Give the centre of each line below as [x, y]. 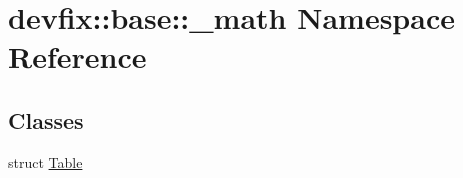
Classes [46, 119]
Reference [77, 56]
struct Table [45, 161]
